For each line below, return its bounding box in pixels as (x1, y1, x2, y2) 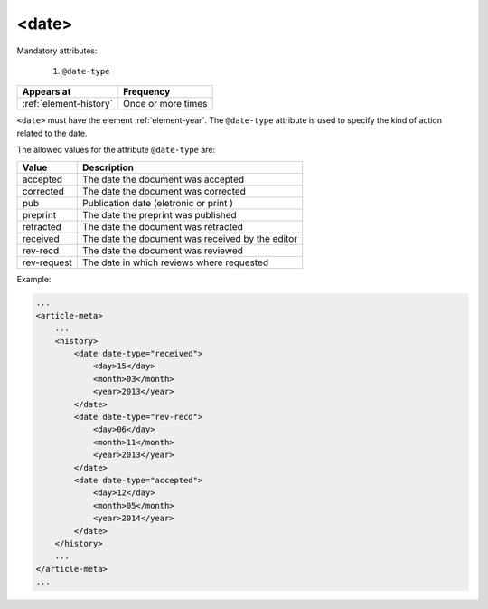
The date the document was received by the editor (82, 232, 298, 244)
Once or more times (123, 98, 208, 110)
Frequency (123, 86, 171, 99)
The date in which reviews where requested (82, 256, 269, 269)
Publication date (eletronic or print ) (82, 196, 234, 209)
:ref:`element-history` (22, 98, 113, 110)
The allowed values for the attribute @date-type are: (16, 145, 216, 156)
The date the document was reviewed (82, 244, 244, 257)
